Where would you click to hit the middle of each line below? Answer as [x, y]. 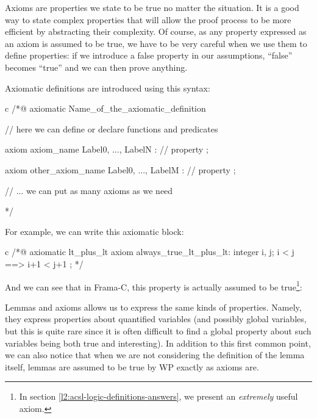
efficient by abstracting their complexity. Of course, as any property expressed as [156, 31]
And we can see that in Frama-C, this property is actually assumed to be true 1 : [154, 286]
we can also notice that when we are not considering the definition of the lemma [155, 355]
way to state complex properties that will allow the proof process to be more [148, 19]
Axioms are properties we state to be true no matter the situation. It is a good [152, 7]
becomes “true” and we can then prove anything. [96, 67]
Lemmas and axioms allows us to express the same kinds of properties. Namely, [153, 307]
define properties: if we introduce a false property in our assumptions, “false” [149, 55]
